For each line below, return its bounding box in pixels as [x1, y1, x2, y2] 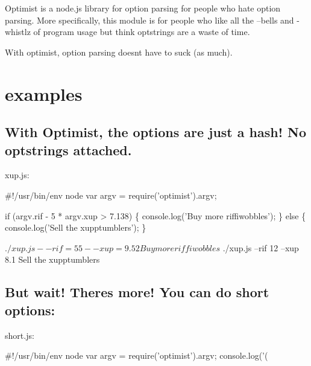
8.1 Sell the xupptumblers [5, 253, 100, 266]
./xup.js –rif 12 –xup [222, 241, 299, 254]
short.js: [5, 329, 34, 341]
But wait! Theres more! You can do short [5, 283, 269, 301]
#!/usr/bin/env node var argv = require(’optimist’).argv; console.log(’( [5, 349, 268, 362]
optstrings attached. [5, 140, 132, 159]
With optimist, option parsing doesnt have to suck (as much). [5, 45, 233, 58]
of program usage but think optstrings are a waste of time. [33, 25, 250, 38]
